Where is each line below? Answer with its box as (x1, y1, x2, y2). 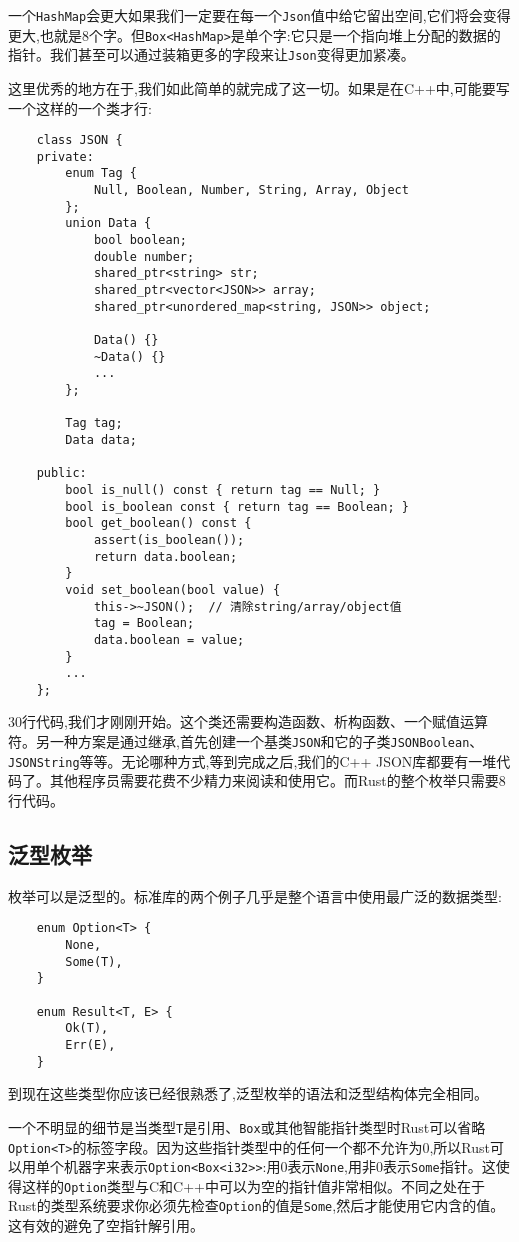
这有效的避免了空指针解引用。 (8, 1215, 204, 1236)
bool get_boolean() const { (65, 516, 252, 531)
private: (36, 149, 94, 164)
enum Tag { (65, 166, 137, 181)
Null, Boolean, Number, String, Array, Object (93, 183, 409, 198)
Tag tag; (65, 416, 123, 431)
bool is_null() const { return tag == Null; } (65, 482, 381, 497)
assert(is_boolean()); (93, 532, 245, 547)
